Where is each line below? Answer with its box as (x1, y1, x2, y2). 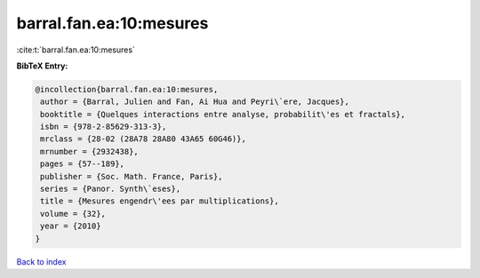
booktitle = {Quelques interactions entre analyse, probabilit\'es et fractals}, (40, 109, 406, 119)
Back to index (16, 256, 67, 266)
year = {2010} (40, 221, 101, 231)
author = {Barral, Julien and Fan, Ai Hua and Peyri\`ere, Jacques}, (40, 97, 350, 107)
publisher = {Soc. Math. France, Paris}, (40, 171, 223, 181)
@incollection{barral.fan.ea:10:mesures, (35, 84, 219, 94)
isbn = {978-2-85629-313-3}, (40, 122, 167, 132)
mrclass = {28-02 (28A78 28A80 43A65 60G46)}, (40, 134, 246, 144)
